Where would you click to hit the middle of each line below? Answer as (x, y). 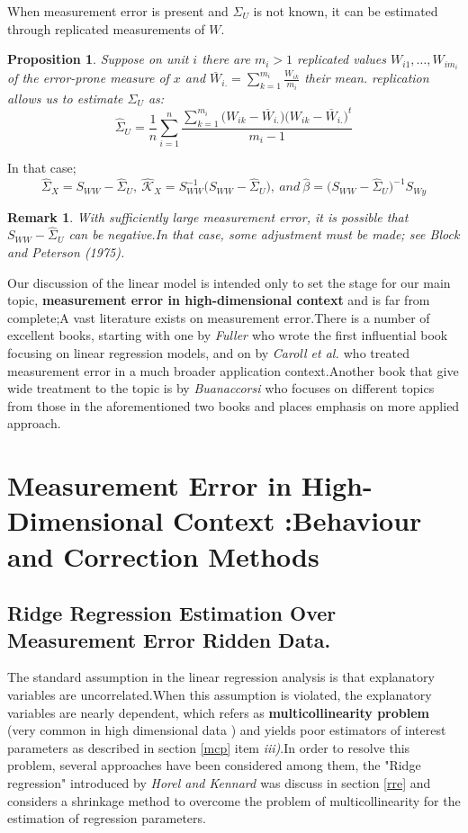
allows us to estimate (65, 98)
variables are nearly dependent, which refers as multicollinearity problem (218, 712)
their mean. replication (367, 78)
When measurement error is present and (118, 11)
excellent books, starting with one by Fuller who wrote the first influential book (228, 335)
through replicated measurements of (106, 28)
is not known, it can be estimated (346, 11)
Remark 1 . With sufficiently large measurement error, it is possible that (208, 216)
